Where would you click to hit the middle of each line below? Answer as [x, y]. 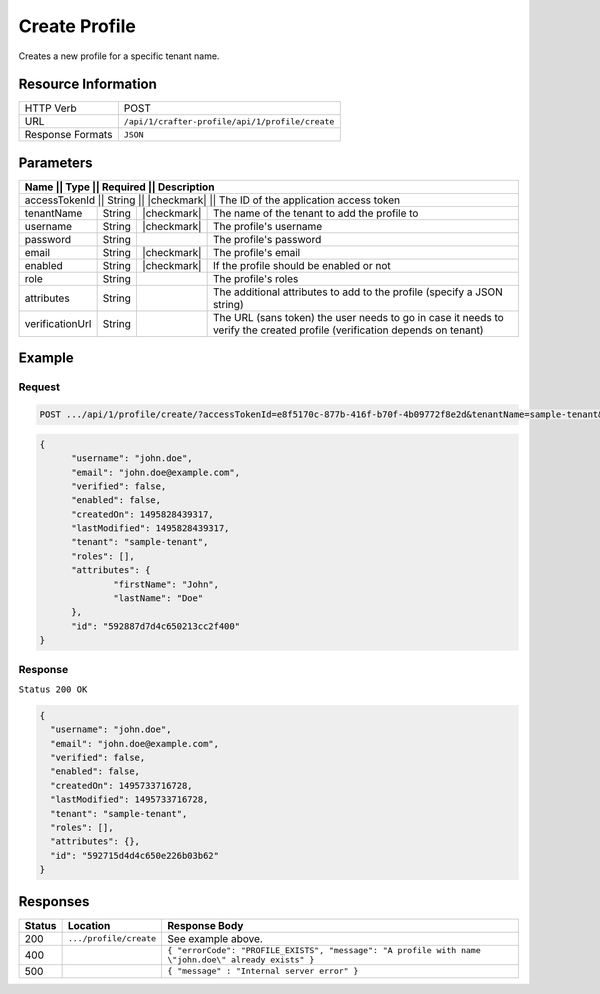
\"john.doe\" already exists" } [241, 959]
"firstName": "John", [166, 584]
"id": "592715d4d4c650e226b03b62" [135, 855]
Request [39, 387]
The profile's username [267, 226]
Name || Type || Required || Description [119, 187]
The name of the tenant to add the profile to [315, 213]
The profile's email [256, 252]
